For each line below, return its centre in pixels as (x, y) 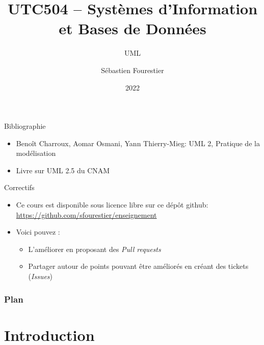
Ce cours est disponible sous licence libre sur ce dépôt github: (112, 205)
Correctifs (19, 187)
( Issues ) (41, 276)
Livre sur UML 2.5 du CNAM (63, 170)
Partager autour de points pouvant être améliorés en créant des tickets (138, 266)
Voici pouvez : (38, 232)
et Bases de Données (133, 28)
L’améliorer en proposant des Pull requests (95, 249)
